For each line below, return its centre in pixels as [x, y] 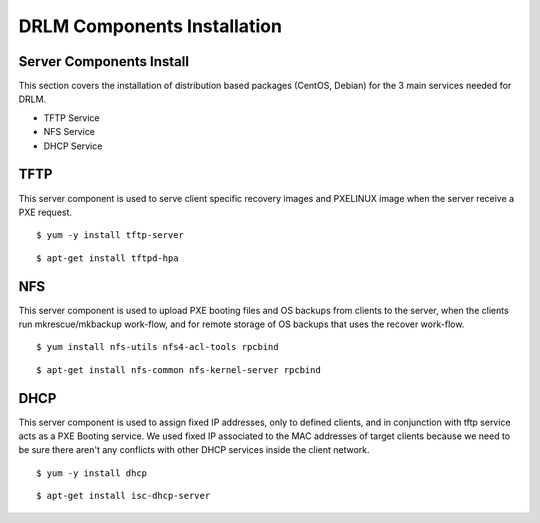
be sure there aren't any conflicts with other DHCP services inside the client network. [194, 450]
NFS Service [69, 132]
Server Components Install [104, 61]
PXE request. [45, 212]
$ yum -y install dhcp [92, 473]
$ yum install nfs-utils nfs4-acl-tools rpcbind [157, 347]
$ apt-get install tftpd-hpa [107, 258]
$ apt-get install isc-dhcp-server [123, 496]
